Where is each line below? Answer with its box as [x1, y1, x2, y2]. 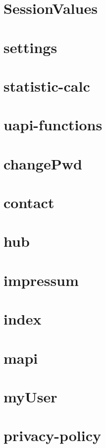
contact [3, 192, 54, 213]
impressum [3, 270, 79, 290]
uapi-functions [3, 114, 103, 135]
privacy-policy [3, 425, 102, 446]
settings [3, 37, 57, 57]
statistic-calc [3, 75, 90, 96]
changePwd [3, 153, 82, 173]
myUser [3, 386, 57, 406]
